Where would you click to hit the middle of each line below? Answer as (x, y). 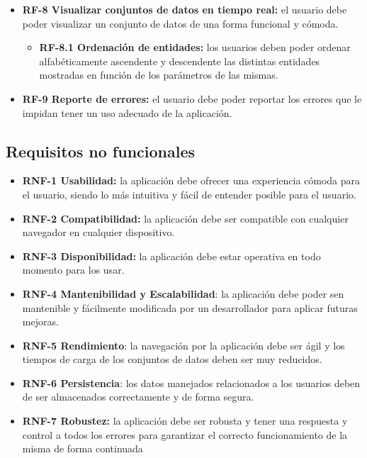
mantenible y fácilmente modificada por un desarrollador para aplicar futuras (190, 307)
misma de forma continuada (83, 448)
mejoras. (40, 322)
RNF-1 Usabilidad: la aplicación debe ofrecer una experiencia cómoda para (191, 180)
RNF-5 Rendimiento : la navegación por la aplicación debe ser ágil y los (183, 345)
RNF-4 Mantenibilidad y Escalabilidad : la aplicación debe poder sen (183, 293)
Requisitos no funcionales (101, 151)
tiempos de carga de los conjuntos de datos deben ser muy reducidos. (172, 359)
